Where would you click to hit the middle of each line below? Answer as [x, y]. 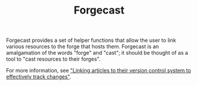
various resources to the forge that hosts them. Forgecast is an [83, 47]
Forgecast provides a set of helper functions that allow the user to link [91, 40]
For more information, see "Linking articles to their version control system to [99, 71]
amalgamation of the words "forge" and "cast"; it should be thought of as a [97, 53]
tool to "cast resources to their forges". [53, 59]
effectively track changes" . [39, 77]
